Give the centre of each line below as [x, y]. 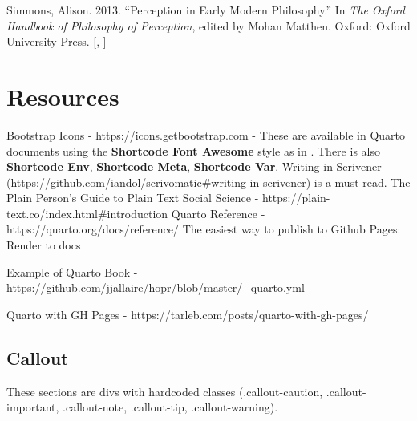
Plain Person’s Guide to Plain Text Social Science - [133, 198]
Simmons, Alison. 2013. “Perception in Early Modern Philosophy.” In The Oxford [206, 10]
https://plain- [296, 198]
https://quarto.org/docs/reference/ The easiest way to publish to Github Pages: [204, 229]
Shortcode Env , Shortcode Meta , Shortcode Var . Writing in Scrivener [194, 166]
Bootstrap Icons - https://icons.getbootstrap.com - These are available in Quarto [206, 134]
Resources [63, 96]
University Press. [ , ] [57, 41]
